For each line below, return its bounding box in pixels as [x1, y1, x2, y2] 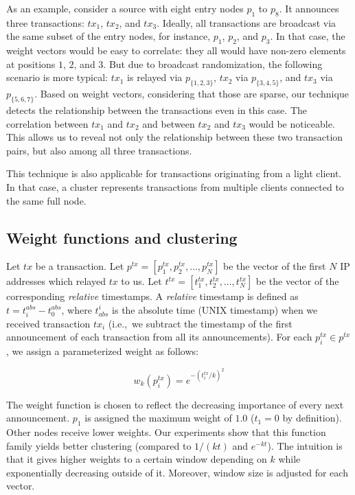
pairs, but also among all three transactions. [6, 143, 192, 157]
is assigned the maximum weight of [84, 411, 232, 425]
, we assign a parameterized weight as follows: [6, 344, 198, 358]
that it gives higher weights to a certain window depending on [6, 452, 267, 466]
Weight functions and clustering [6, 227, 238, 248]
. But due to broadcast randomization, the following [103, 56, 323, 71]
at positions [6, 56, 56, 71]
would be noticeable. [249, 116, 335, 130]
